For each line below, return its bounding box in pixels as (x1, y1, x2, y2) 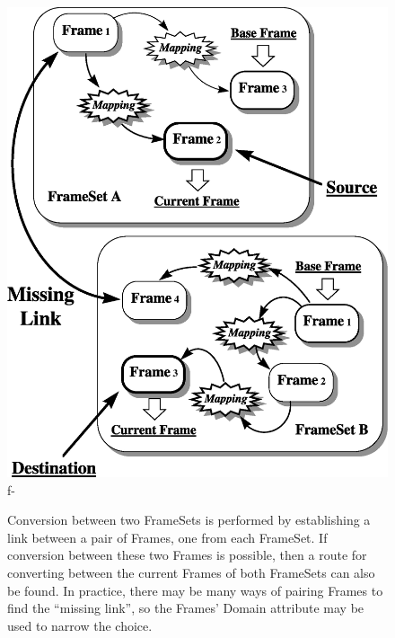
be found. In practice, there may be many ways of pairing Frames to (7, 580, 383, 599)
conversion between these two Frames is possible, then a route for (7, 545, 367, 564)
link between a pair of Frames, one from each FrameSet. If (7, 527, 328, 546)
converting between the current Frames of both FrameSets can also (7, 563, 375, 582)
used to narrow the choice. (7, 616, 153, 634)
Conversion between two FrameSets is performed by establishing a (7, 510, 371, 529)
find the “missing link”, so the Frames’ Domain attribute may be (7, 598, 364, 617)
